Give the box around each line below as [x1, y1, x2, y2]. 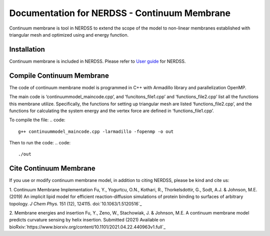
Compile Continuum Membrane [9, 71, 109, 80]
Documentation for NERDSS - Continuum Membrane [9, 8, 231, 19]
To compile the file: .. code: [9, 117, 65, 123]
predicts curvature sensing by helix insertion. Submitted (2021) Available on [9, 217, 165, 223]
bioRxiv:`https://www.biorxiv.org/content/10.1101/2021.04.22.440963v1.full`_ [9, 223, 166, 230]
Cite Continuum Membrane [9, 164, 95, 173]
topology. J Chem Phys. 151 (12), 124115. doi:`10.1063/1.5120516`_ [9, 200, 142, 206]
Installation [9, 45, 45, 54]
